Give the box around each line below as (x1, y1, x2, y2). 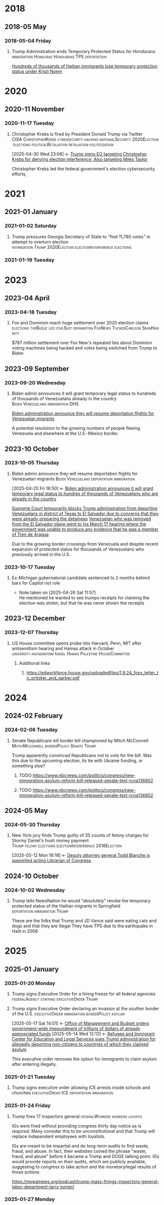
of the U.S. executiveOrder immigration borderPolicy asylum (11, 1011, 125, 1017)
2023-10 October (4, 444, 59, 453)
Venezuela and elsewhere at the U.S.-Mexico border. (11, 431, 119, 437)
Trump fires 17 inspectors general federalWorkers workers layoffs (11, 1113, 142, 1119)
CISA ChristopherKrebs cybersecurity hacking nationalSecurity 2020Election (11, 136, 159, 142)
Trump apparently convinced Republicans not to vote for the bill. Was (11, 752, 152, 758)
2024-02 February (4, 711, 63, 720)
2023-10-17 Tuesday (4, 563, 55, 570)
